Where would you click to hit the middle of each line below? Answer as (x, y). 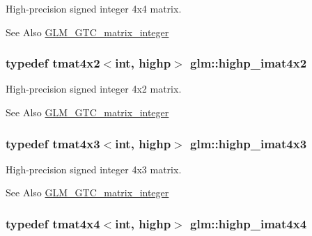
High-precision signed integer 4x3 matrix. (94, 169)
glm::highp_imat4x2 (249, 63)
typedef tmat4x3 (53, 143)
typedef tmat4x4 (53, 223)
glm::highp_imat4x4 (249, 223)
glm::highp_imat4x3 (249, 143)
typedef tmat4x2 (53, 63)
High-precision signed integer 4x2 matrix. (94, 89)
